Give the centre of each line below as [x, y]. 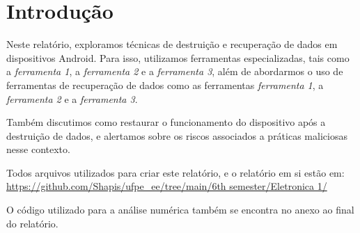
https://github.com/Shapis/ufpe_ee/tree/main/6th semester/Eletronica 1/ [167, 186]
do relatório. [32, 223]
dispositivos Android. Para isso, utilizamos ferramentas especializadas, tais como [178, 57]
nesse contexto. [38, 149]
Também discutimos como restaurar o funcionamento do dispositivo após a [166, 122]
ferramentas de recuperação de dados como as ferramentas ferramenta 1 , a [165, 85]
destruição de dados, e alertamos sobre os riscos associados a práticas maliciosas [177, 135]
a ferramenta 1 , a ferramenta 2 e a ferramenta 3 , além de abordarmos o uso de [175, 71]
